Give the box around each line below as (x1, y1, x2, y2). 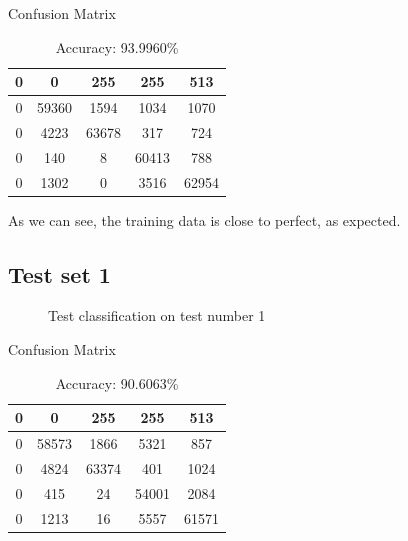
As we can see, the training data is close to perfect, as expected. (8, 209, 401, 230)
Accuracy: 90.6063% (55, 372, 179, 393)
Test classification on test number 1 (48, 305, 266, 326)
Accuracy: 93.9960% (55, 36, 179, 57)
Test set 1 (8, 258, 111, 289)
